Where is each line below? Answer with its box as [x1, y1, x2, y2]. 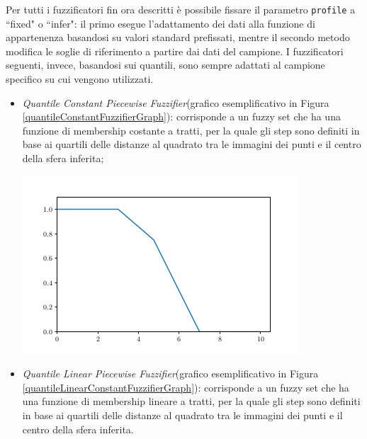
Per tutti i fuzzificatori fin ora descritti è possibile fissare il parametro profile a [6, 2, 356, 16]
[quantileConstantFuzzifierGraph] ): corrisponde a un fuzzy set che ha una [22, 109, 341, 124]
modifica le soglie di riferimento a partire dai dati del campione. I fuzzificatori [6, 43, 344, 58]
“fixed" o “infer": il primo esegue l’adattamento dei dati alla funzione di [6, 16, 315, 30]
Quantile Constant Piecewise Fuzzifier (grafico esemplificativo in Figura [22, 95, 329, 110]
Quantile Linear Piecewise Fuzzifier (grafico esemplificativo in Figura [22, 366, 319, 381]
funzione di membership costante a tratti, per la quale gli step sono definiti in [22, 122, 360, 137]
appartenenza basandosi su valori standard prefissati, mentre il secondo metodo [6, 30, 350, 45]
